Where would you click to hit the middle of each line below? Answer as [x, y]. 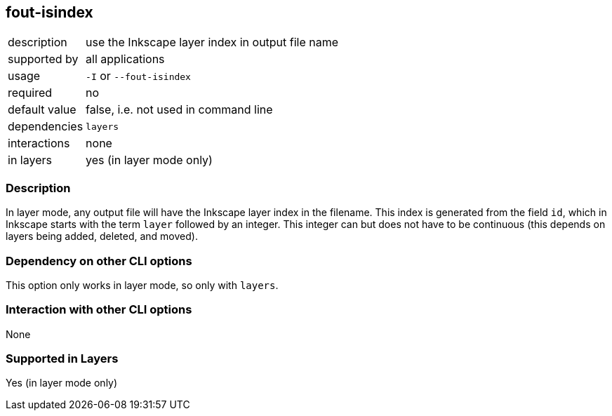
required [30, 93]
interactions [39, 143]
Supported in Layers [62, 359]
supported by [43, 59]
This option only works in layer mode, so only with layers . [142, 285]
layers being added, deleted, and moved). [102, 236]
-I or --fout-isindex [138, 76]
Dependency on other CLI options [99, 261]
